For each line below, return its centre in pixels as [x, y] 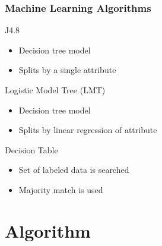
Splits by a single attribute [67, 70]
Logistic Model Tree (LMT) [55, 90]
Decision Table [31, 149]
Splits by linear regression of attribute [88, 130]
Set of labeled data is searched [74, 170]
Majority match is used [61, 189]
